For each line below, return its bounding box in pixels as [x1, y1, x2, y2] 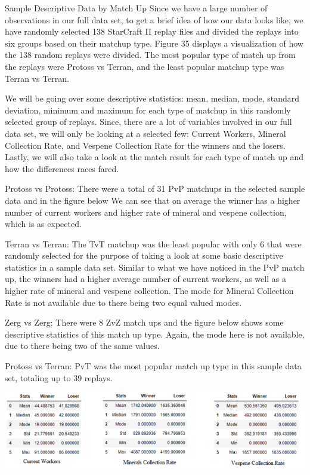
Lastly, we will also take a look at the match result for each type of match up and [5, 151, 303, 163]
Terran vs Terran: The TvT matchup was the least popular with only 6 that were [5, 237, 302, 250]
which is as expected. [5, 217, 82, 230]
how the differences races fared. [5, 162, 119, 174]
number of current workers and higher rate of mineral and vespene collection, [5, 206, 287, 218]
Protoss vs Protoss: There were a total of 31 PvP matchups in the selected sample [5, 182, 305, 195]
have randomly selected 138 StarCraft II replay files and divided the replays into [5, 25, 299, 38]
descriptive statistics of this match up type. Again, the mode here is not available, [5, 327, 305, 340]
